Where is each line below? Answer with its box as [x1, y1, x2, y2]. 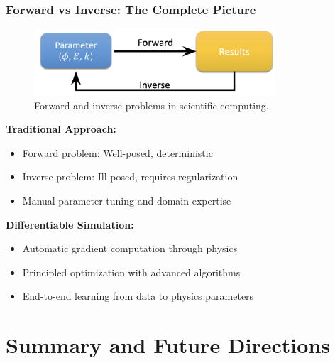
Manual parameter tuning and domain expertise [22, 193, 231, 207]
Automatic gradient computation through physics [22, 241, 238, 256]
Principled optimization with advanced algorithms [22, 264, 241, 279]
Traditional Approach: [6, 121, 116, 136]
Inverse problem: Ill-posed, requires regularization [22, 169, 238, 184]
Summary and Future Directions [6, 330, 330, 359]
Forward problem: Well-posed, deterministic [22, 145, 213, 160]
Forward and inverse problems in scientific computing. [34, 97, 269, 112]
